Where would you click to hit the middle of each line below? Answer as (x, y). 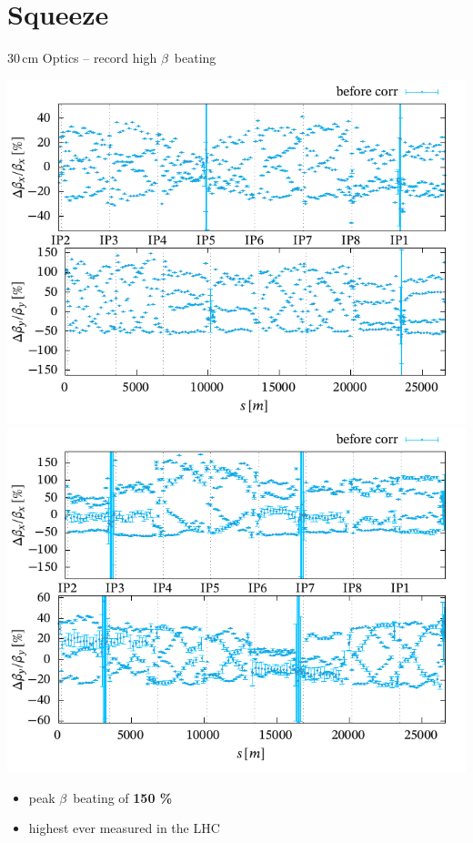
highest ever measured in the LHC (124, 828)
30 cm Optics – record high (82, 58)
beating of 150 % (123, 797)
